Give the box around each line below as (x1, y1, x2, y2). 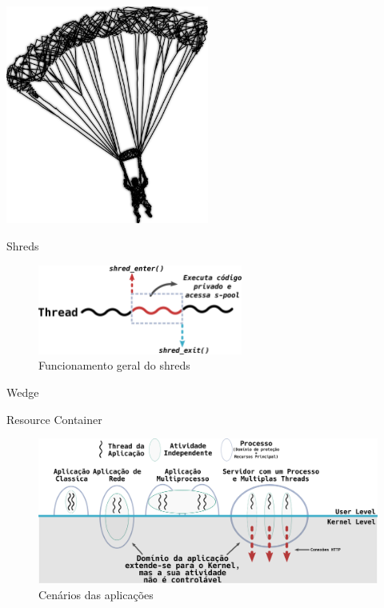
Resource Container (6, 410, 102, 427)
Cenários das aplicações (38, 586, 154, 602)
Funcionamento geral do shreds (38, 357, 190, 374)
